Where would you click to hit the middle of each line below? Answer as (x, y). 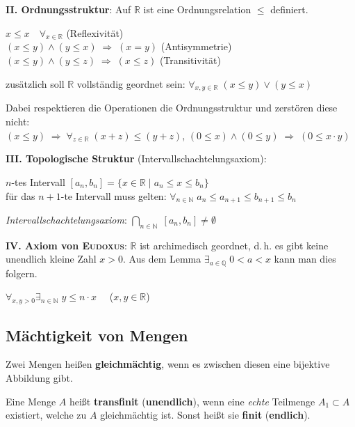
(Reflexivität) (95, 32)
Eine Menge (31, 401)
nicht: (18, 121)
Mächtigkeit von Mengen (97, 335)
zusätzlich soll (35, 83)
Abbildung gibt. (39, 378)
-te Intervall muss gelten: (114, 195)
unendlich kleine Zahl (51, 259)
